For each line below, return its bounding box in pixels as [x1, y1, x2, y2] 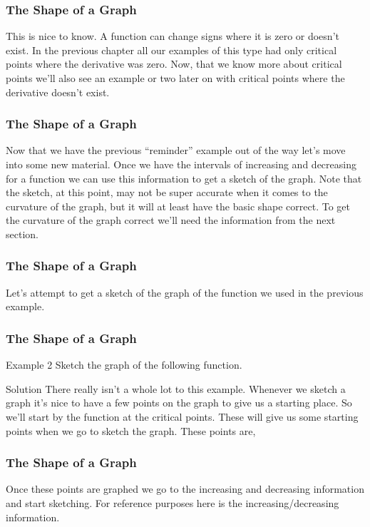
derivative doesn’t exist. [6, 84, 110, 99]
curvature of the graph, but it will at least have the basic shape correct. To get [6, 198, 351, 213]
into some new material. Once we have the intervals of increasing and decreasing [6, 157, 356, 171]
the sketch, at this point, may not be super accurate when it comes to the [6, 185, 328, 200]
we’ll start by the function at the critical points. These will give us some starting [6, 409, 359, 424]
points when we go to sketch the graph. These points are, [6, 423, 256, 438]
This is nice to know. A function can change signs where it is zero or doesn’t [6, 29, 339, 44]
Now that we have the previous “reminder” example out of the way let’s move [6, 143, 346, 158]
